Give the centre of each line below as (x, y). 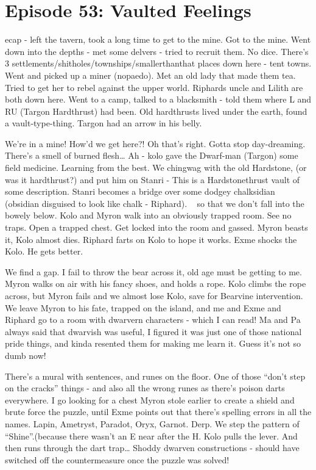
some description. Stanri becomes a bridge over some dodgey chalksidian (140, 191)
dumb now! (26, 355)
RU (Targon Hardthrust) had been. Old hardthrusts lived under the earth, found (156, 111)
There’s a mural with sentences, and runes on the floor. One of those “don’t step (155, 376)
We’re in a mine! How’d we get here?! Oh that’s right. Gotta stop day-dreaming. (155, 143)
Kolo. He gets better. (44, 251)
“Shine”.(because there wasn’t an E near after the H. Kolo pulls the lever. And (151, 436)
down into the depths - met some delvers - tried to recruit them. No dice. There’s (157, 51)
